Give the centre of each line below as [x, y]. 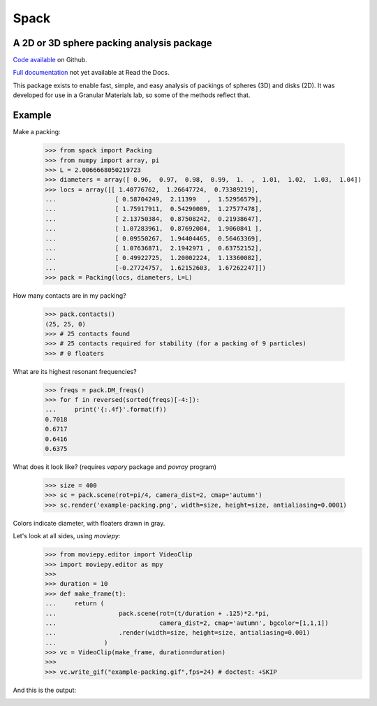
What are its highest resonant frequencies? [75, 371]
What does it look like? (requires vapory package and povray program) [114, 467]
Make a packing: [37, 132]
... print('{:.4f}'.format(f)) [106, 410]
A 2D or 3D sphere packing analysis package [112, 43]
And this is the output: [45, 690]
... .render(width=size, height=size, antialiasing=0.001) [178, 633]
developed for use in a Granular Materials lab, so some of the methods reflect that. [132, 95]
